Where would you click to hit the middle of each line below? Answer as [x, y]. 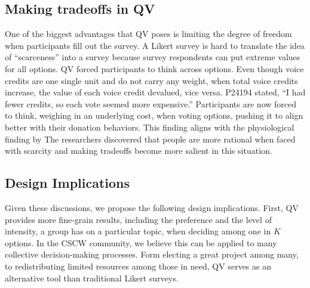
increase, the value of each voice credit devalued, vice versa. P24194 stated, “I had [155, 92]
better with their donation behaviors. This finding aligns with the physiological [150, 127]
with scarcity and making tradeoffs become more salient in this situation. [139, 151]
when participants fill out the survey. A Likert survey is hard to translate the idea [155, 45]
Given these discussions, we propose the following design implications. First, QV [152, 207]
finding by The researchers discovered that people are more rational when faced [150, 139]
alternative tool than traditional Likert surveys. [92, 278]
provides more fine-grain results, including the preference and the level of [138, 219]
